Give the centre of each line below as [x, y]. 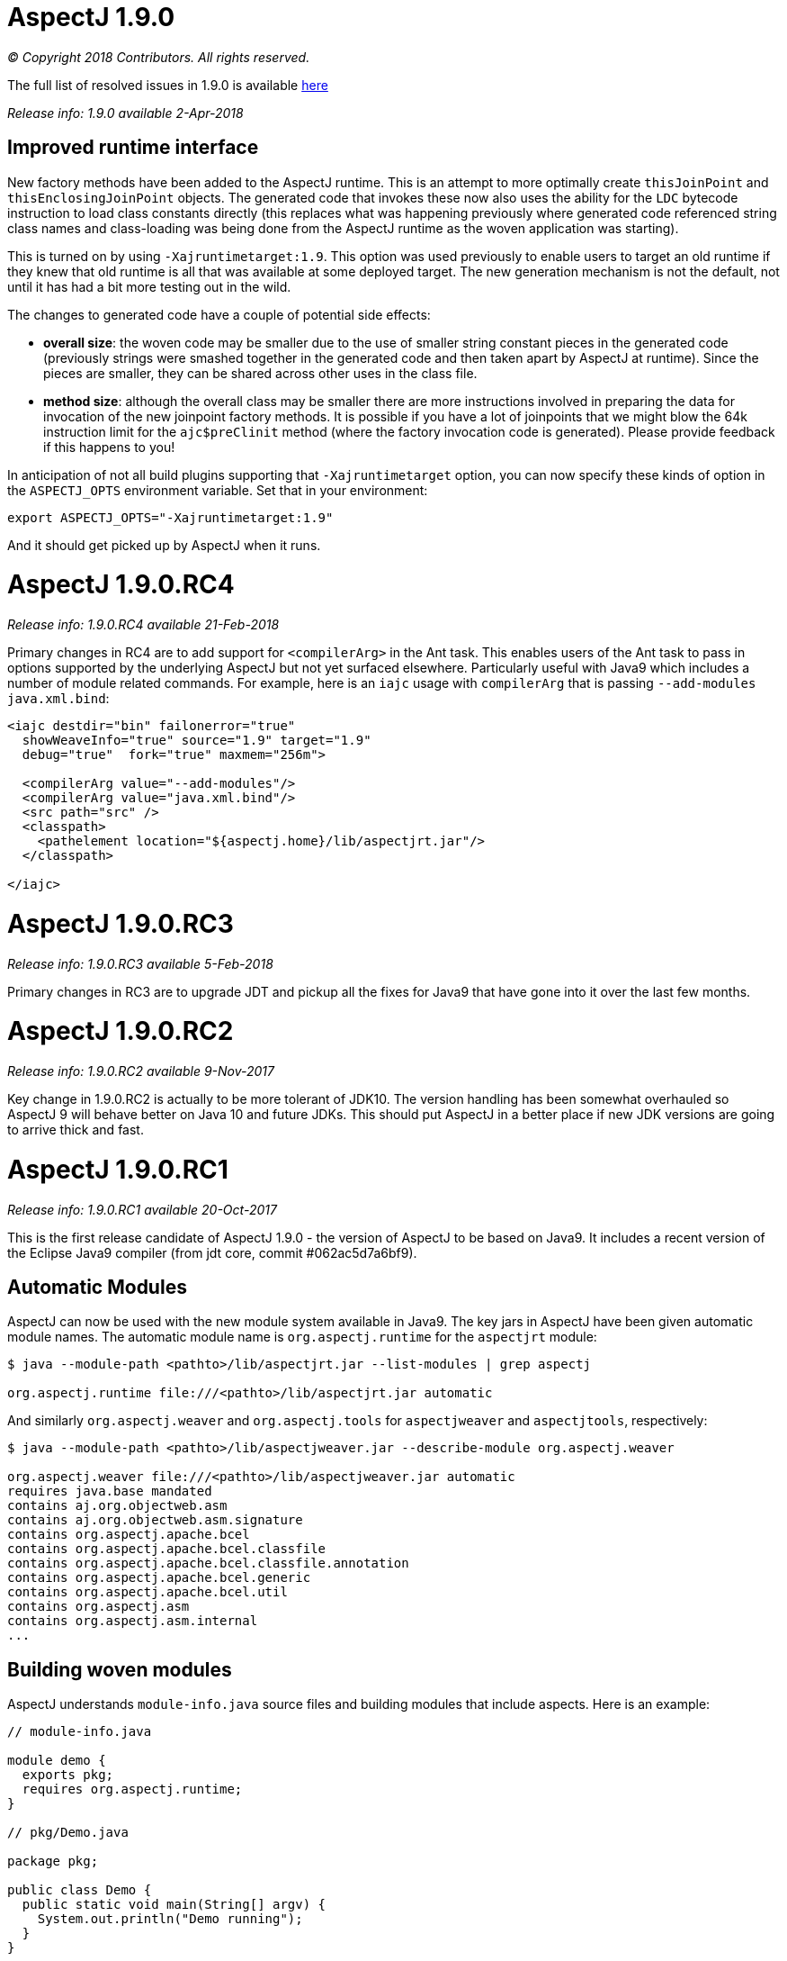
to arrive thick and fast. [76, 1130]
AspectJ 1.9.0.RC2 [121, 1031]
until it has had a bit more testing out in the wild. [149, 286]
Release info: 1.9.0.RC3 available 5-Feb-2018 [140, 963]
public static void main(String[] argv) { [174, 1905]
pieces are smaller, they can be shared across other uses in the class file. [260, 373]
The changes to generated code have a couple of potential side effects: [219, 314]
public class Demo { [80, 1890]
